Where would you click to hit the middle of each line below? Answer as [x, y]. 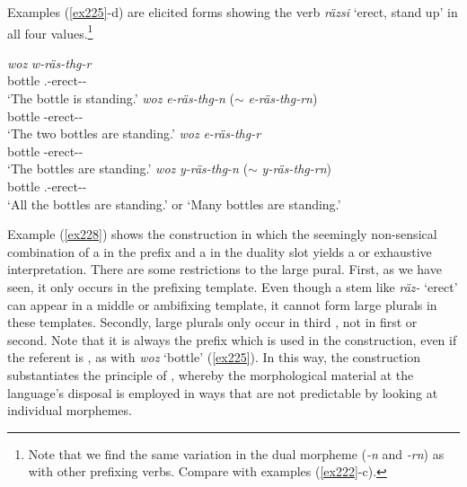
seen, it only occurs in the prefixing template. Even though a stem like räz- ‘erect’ [233, 286]
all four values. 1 [50, 31]
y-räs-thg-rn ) [296, 168]
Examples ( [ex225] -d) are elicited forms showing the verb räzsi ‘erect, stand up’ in [233, 12]
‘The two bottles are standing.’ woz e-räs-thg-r [134, 133]
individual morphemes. [70, 410]
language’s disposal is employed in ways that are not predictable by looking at [223, 392]
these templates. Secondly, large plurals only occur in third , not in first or [212, 322]
